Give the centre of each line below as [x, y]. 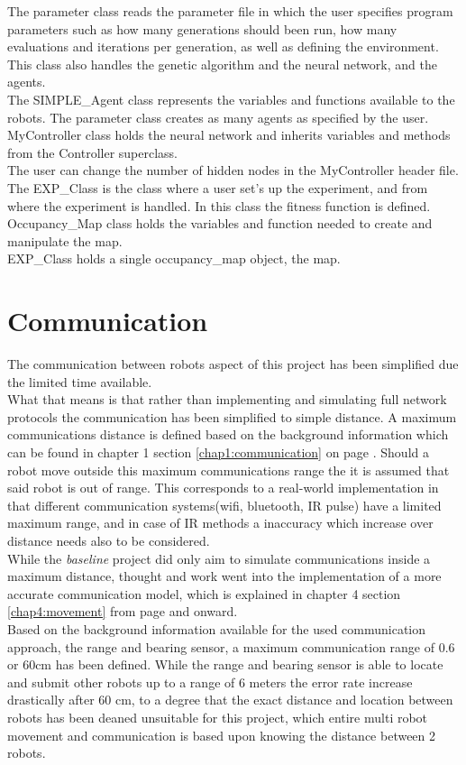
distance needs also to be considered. [109, 540]
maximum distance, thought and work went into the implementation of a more [224, 576]
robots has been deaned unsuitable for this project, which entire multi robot [218, 717]
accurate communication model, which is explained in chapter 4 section [204, 593]
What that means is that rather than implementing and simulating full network [227, 399]
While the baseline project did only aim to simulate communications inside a [219, 558]
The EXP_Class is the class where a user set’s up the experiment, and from [218, 187]
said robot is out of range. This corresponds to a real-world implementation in [223, 488]
